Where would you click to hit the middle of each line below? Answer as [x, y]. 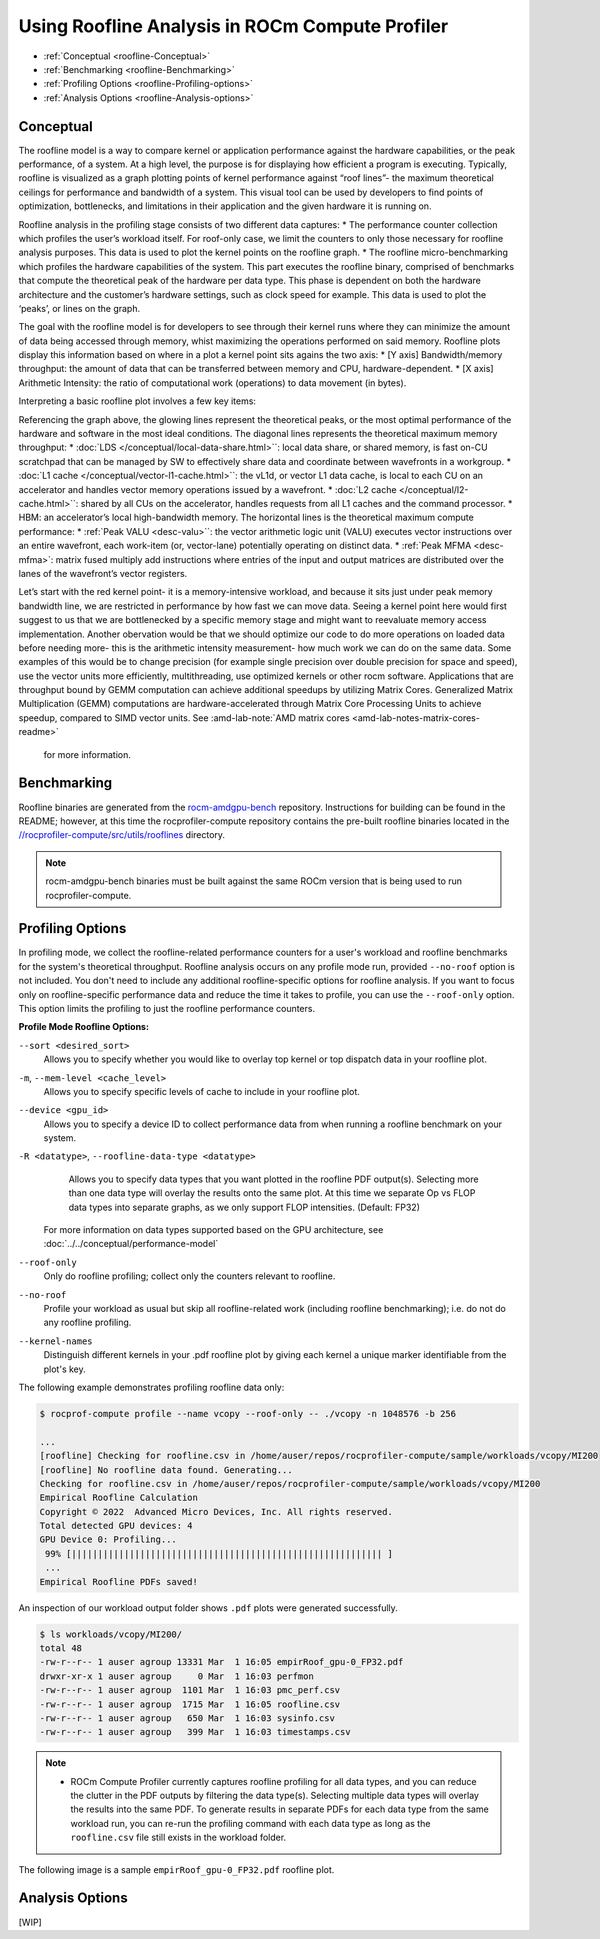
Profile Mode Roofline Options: [84, 1027]
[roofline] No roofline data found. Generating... [166, 1469]
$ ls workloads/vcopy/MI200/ [111, 1634]
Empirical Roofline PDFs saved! [119, 1581]
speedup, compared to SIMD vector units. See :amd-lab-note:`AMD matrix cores [184, 717]
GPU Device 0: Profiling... [108, 1539]
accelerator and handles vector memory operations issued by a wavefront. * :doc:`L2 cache [207, 489]
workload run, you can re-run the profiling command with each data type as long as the [250, 1823]
